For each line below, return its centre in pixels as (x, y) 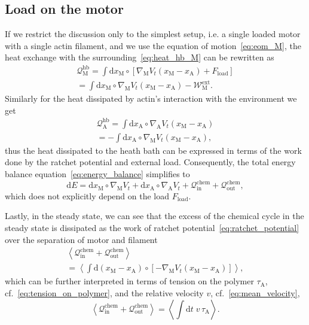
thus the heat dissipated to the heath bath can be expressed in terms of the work (153, 150)
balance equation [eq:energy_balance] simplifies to (97, 173)
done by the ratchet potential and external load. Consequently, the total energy (150, 162)
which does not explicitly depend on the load (87, 195)
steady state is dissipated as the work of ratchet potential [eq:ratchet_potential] (152, 228)
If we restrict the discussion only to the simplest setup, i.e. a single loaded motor (153, 34)
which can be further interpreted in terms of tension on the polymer (129, 281)
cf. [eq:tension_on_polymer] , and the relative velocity (104, 292)
